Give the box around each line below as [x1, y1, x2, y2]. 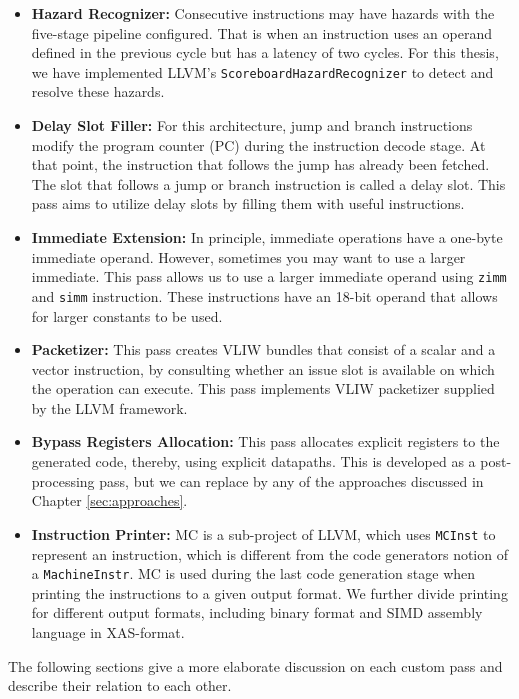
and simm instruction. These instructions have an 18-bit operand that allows [31, 285, 498, 306]
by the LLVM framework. [31, 397, 188, 418]
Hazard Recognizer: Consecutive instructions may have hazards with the [31, 3, 495, 23]
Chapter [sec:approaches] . [31, 490, 188, 511]
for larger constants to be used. [31, 305, 223, 326]
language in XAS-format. [31, 621, 185, 642]
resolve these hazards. [31, 81, 165, 102]
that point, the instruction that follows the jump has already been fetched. [31, 154, 490, 175]
